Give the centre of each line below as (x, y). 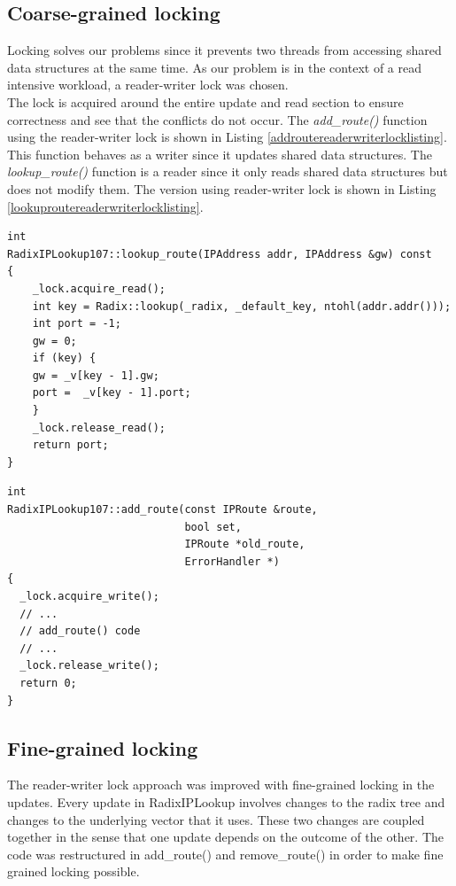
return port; (70, 445)
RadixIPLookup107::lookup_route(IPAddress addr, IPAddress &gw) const (220, 254)
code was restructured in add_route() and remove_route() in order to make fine (225, 854)
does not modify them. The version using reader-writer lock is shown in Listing (222, 188)
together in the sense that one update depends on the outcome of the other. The (226, 837)
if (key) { (64, 358)
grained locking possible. (73, 871)
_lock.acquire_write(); (89, 597)
